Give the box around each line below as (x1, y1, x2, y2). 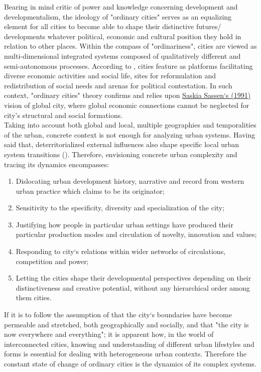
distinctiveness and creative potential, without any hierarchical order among (16, 282, 250, 293)
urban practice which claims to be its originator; (16, 185, 165, 196)
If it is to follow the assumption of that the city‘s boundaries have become (4, 309, 232, 320)
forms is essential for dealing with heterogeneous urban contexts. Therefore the (4, 348, 246, 359)
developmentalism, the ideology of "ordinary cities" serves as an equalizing (4, 11, 232, 22)
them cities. (16, 292, 52, 303)
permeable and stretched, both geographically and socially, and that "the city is (4, 319, 249, 329)
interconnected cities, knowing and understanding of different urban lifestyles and (4, 338, 254, 349)
